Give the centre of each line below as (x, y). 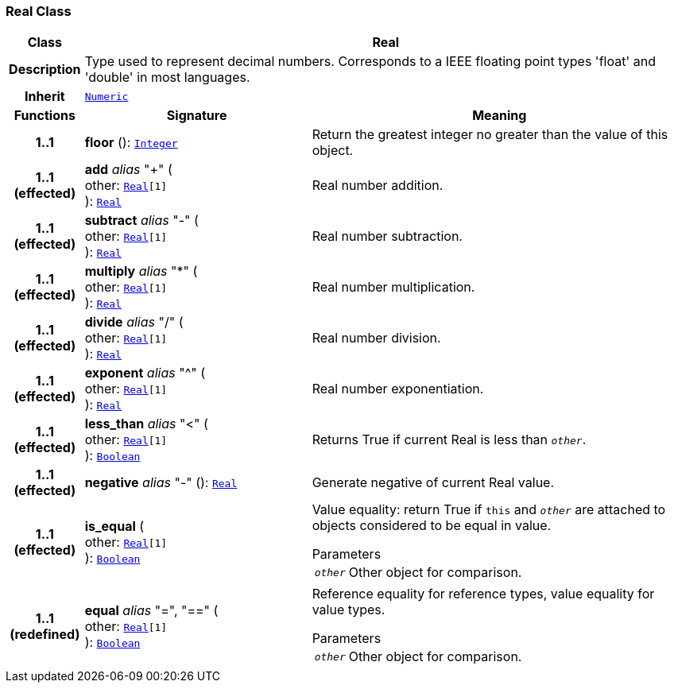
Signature (197, 116)
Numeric (107, 96)
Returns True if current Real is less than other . (449, 440)
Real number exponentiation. (398, 389)
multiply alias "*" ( (141, 271)
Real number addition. (378, 186)
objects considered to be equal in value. (432, 526)
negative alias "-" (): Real (161, 483)
